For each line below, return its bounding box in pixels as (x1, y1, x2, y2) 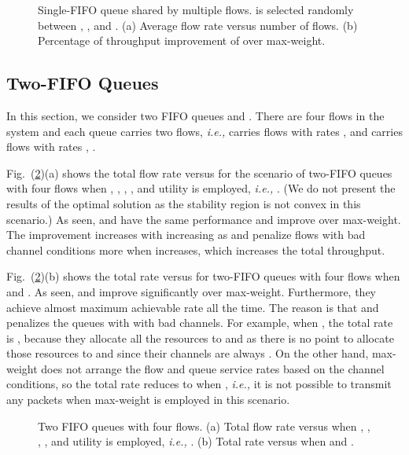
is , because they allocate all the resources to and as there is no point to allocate (6, 329, 394, 346)
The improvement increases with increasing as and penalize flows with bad (6, 226, 366, 243)
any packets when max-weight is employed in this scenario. (6, 391, 290, 408)
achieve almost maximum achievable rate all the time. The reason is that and (6, 299, 379, 315)
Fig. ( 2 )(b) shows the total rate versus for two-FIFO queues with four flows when (6, 268, 400, 284)
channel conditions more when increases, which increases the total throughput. (6, 241, 385, 258)
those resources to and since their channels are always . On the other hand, (6, 345, 369, 361)
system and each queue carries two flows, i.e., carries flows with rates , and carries (6, 123, 403, 139)
